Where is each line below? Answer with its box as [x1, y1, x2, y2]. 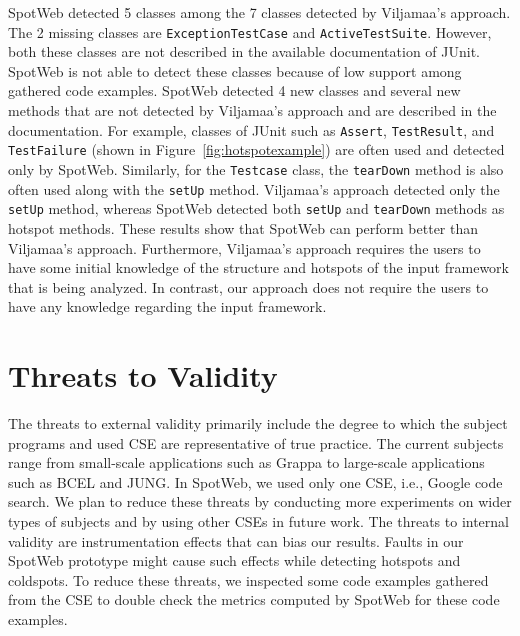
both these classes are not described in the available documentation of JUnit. [8, 41, 480, 62]
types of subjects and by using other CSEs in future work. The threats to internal [8, 510, 509, 531]
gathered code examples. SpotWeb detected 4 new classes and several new [8, 80, 461, 101]
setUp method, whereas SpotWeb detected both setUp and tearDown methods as [8, 198, 505, 219]
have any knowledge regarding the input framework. [8, 296, 327, 317]
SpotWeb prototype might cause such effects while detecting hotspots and [8, 550, 461, 571]
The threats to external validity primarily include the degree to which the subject [8, 413, 508, 433]
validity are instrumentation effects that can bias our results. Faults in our [8, 530, 464, 551]
